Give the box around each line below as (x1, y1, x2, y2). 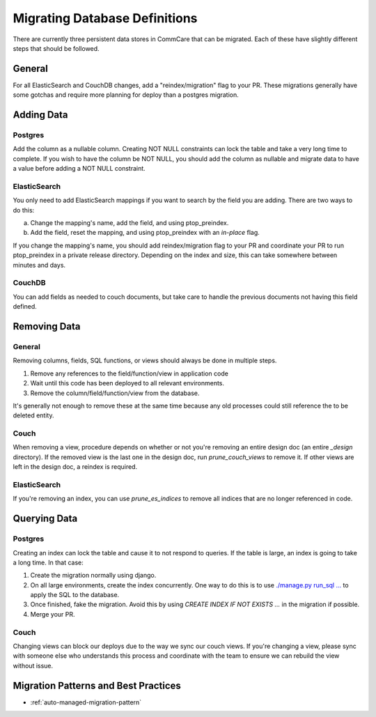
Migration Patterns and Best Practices (13, 679, 181, 691)
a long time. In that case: (13, 558, 84, 566)
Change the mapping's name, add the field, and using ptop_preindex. (30, 219, 229, 227)
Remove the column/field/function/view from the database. (30, 389, 200, 397)
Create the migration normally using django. (30, 571, 157, 580)
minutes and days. (13, 261, 66, 269)
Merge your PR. (30, 610, 75, 618)
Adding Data (13, 109, 69, 121)
